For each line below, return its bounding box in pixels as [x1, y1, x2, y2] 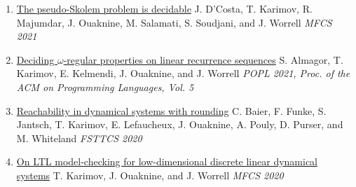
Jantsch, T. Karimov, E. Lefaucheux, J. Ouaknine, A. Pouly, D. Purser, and [16, 117, 343, 132]
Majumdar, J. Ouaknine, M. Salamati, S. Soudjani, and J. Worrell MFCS [16, 15, 332, 29]
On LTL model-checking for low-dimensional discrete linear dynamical [16, 154, 318, 169]
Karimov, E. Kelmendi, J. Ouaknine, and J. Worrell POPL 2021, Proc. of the [16, 66, 350, 81]
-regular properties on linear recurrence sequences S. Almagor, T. [63, 52, 343, 67]
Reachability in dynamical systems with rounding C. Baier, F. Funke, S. [16, 103, 327, 118]
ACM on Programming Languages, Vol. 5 [16, 79, 194, 94]
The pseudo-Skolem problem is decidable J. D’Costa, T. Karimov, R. [16, 1, 313, 15]
